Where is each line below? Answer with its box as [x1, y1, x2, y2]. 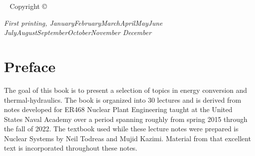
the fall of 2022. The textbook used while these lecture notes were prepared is [4, 123, 239, 134]
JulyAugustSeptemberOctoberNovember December [4, 27, 151, 38]
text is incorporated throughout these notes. [4, 143, 138, 153]
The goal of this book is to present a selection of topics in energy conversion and [4, 84, 247, 95]
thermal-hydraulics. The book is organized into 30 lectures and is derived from [4, 94, 241, 105]
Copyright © [9, 1, 47, 11]
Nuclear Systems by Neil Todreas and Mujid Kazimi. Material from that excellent [4, 133, 251, 143]
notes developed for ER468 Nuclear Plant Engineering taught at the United [4, 104, 233, 115]
